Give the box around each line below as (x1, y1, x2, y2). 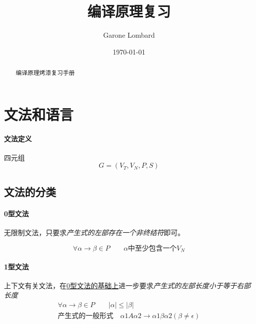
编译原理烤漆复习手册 (15, 68, 75, 77)
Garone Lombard (103, 30, 155, 40)
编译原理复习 (87, 1, 171, 21)
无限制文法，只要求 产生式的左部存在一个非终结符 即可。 (4, 227, 185, 237)
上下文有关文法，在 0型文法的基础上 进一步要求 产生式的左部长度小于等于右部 (4, 280, 251, 290)
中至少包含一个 (128, 245, 177, 252)
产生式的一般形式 (58, 313, 114, 320)
